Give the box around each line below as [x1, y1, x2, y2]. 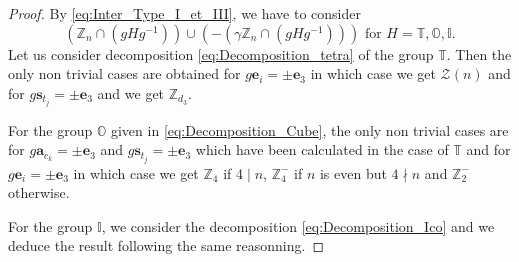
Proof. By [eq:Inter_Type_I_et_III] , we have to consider [8, 3, 361, 23]
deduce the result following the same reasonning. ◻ [8, 235, 325, 256]
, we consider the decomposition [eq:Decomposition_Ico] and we [101, 215, 495, 236]
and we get [97, 82, 165, 103]
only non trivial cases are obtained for [8, 63, 241, 84]
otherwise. [8, 182, 70, 203]
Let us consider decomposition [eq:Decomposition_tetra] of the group [8, 43, 434, 64]
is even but [319, 162, 387, 183]
